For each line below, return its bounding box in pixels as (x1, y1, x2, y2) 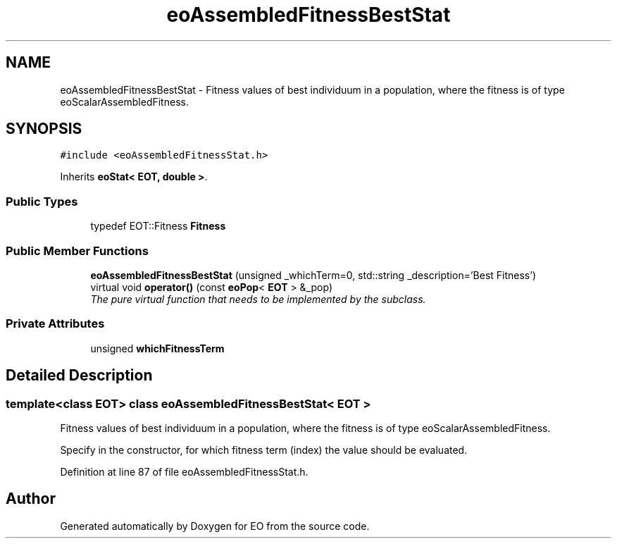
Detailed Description (6, 366, 153, 385)
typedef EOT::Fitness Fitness (90, 220, 226, 233)
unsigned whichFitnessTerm (90, 342, 225, 354)
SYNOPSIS (6, 120, 82, 138)
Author (6, 490, 56, 508)
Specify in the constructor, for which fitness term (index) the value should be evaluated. (60, 443, 468, 456)
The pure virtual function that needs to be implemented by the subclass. (90, 292, 426, 305)
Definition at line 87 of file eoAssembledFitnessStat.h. (60, 465, 308, 478)
